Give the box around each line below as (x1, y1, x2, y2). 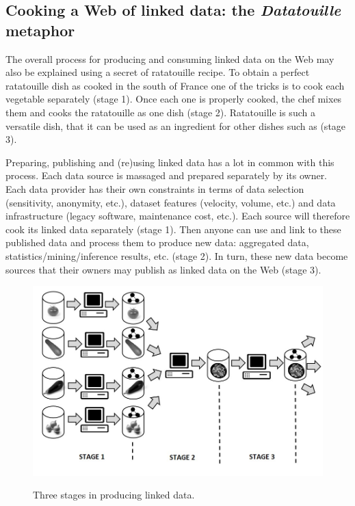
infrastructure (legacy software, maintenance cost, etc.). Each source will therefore (5, 209, 350, 223)
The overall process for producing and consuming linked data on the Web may (5, 51, 334, 66)
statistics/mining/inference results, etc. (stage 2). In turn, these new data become (5, 248, 348, 263)
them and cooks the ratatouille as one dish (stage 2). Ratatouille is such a (5, 105, 315, 119)
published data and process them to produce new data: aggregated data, (5, 235, 309, 250)
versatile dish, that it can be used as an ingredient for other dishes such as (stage (5, 118, 346, 133)
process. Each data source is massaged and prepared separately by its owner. (5, 168, 328, 183)
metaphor (5, 19, 75, 40)
